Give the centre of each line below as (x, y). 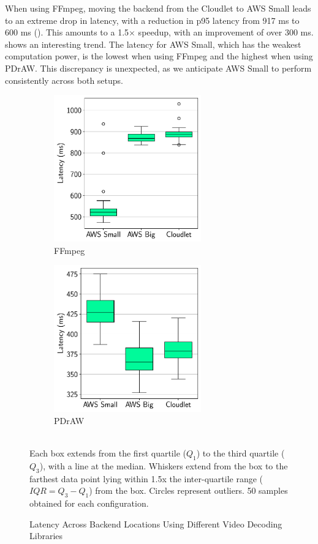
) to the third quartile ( (240, 453)
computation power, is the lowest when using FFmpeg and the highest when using (159, 56)
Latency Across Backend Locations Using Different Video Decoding (156, 524)
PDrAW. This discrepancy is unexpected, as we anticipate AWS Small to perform (158, 68)
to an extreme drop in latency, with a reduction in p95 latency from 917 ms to (152, 20)
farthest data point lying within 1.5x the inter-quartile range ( (146, 478)
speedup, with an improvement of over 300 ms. (226, 32)
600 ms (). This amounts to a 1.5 (67, 32)
